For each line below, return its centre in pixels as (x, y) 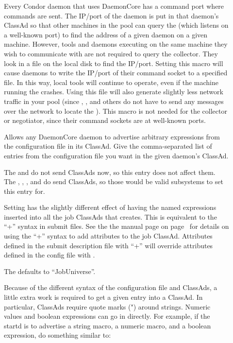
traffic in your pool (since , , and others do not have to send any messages (114, 101)
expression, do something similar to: (58, 335)
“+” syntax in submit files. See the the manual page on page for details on (116, 226)
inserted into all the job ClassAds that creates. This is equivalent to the (110, 216)
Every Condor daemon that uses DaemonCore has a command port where (114, 6)
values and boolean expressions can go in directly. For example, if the (107, 316)
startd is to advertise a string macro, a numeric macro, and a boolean (108, 325)
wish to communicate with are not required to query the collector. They (111, 53)
